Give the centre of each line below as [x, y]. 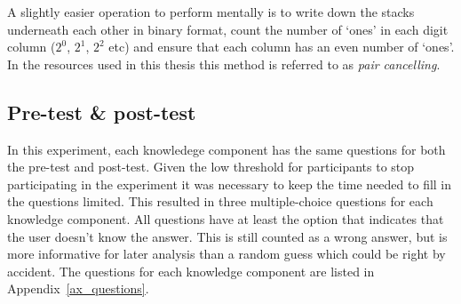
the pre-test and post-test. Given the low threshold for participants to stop [211, 167]
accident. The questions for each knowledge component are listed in [191, 271]
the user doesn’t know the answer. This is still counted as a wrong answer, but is [227, 236]
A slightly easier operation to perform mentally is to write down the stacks [211, 12]
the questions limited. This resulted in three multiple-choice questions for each [220, 201]
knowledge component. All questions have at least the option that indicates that [226, 218]
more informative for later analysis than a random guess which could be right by [227, 254]
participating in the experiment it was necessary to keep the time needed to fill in [230, 184]
